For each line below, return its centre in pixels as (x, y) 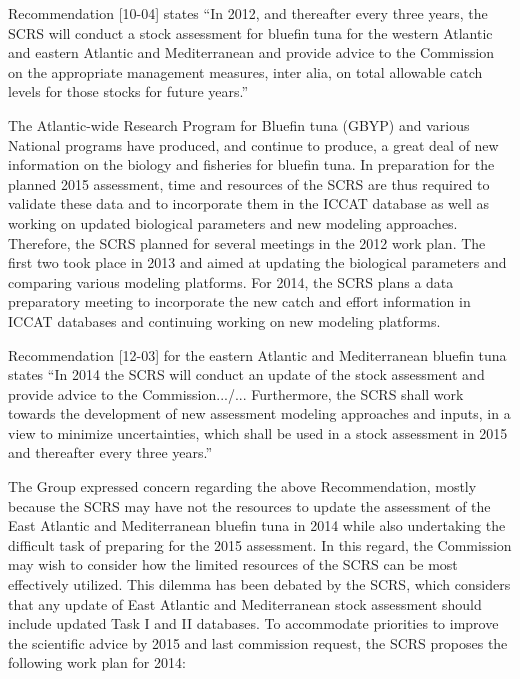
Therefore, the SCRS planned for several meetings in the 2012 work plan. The (247, 242)
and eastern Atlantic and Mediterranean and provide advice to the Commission (251, 52)
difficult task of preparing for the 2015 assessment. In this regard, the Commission (260, 544)
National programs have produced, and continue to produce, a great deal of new (253, 144)
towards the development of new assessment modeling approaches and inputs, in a (259, 413)
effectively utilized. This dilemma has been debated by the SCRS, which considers (259, 584)
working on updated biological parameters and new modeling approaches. (233, 222)
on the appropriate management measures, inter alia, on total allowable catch (245, 71)
